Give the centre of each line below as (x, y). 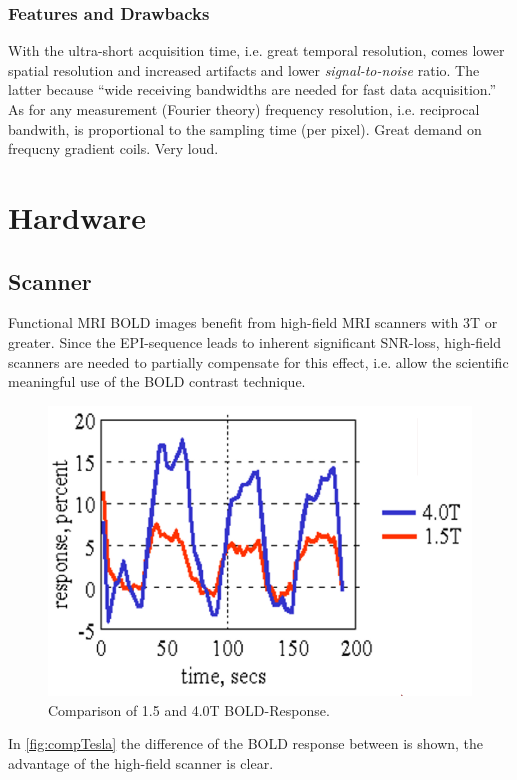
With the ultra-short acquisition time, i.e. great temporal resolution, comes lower (256, 50)
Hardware (77, 216)
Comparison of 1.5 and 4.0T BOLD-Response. (189, 709)
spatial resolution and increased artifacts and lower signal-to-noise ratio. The (244, 69)
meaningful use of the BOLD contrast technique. (157, 381)
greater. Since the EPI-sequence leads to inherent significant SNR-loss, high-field (255, 341)
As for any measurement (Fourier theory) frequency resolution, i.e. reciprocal (244, 109)
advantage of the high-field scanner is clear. (141, 762)
